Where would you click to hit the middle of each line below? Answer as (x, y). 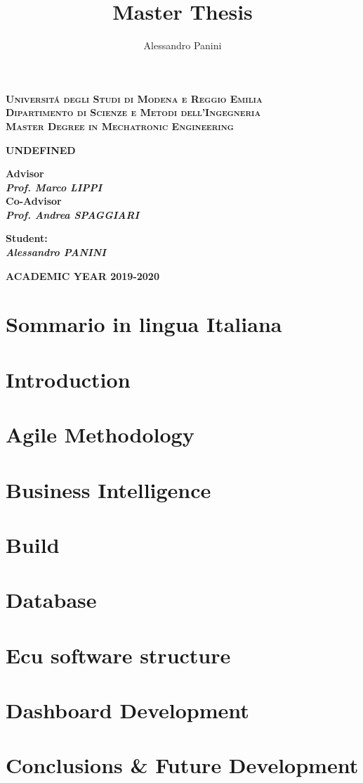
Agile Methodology (100, 434)
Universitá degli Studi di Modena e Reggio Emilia (134, 98)
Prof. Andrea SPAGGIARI (73, 214)
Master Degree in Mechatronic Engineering (120, 126)
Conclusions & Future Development (182, 765)
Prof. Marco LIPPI (54, 187)
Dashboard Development (127, 710)
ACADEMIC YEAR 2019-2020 (82, 275)
